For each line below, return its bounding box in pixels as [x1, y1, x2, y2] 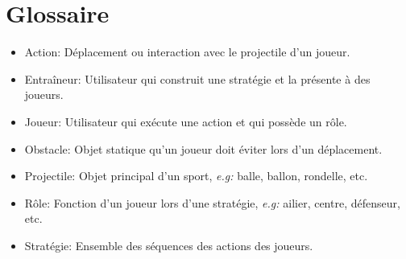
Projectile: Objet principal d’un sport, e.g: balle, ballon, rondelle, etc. [24, 167, 368, 184]
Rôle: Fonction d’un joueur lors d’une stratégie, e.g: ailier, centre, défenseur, [24, 194, 400, 211]
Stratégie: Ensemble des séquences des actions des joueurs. [24, 236, 313, 253]
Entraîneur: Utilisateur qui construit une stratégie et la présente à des [24, 70, 371, 87]
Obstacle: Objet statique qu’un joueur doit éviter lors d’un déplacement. [24, 140, 383, 157]
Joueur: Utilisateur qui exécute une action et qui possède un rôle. [24, 113, 347, 129]
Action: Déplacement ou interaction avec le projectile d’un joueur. [24, 43, 350, 60]
